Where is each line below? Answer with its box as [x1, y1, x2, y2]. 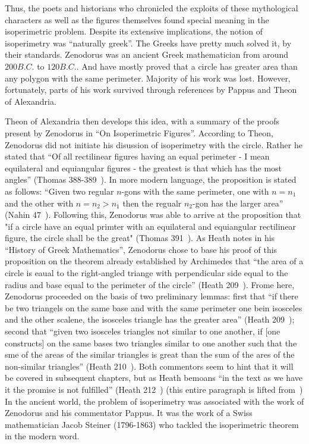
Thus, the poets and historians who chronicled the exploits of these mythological [5, 2, 298, 14]
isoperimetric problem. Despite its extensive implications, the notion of [5, 25, 263, 37]
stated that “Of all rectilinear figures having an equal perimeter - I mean [5, 150, 270, 162]
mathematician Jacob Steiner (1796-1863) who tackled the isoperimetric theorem [5, 418, 299, 430]
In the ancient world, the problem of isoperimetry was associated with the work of [5, 395, 304, 407]
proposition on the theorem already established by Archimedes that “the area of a [5, 255, 304, 267]
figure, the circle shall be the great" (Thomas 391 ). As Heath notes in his [5, 232, 275, 244]
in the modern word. [5, 430, 80, 442]
